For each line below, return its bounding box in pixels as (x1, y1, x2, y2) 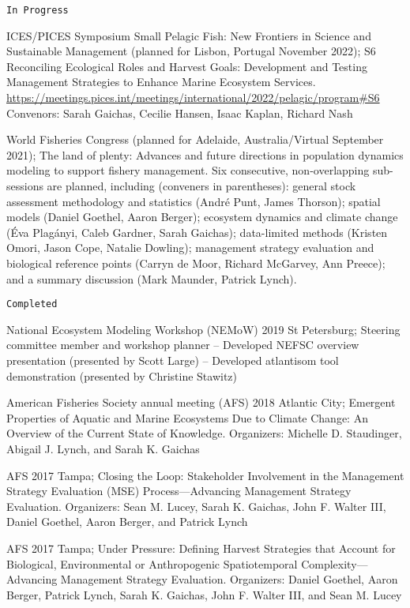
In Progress (6, 5, 69, 16)
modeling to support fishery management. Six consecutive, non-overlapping (6, 162, 370, 178)
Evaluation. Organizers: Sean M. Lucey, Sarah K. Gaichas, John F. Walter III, (6, 497, 386, 514)
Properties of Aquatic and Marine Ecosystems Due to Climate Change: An (6, 409, 368, 426)
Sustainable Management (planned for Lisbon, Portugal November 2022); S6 (6, 43, 376, 59)
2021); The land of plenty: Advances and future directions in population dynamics (6, 146, 404, 163)
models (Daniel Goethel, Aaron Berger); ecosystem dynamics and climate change (6, 208, 398, 225)
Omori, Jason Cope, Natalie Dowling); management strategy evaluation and (6, 239, 374, 256)
